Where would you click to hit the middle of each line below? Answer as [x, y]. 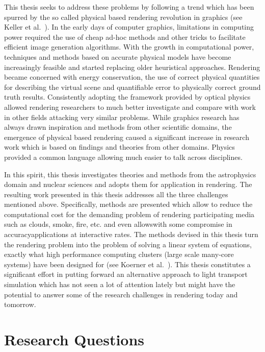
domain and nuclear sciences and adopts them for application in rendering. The [128, 184]
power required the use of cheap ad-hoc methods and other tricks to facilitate [125, 37]
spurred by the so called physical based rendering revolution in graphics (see [123, 17]
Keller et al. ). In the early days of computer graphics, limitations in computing [129, 27]
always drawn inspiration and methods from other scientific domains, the [118, 127]
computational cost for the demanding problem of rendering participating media [129, 214]
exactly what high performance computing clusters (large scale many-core [119, 254]
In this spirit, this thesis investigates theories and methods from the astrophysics [130, 174]
